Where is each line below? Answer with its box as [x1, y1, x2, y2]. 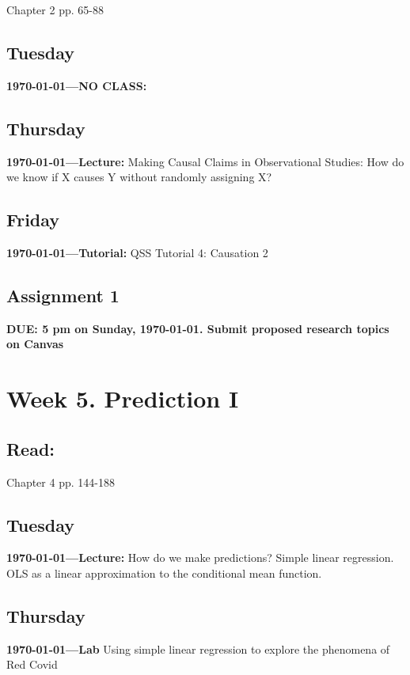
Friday [6, 207, 60, 232]
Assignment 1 [6, 283, 120, 307]
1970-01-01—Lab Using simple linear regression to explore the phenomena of [6, 640, 390, 657]
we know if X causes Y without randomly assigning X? [6, 169, 272, 185]
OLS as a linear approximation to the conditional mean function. [6, 564, 322, 581]
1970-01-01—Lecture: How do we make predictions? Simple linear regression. [6, 549, 394, 566]
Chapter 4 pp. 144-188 [6, 473, 115, 490]
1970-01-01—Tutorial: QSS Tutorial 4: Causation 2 [6, 244, 268, 260]
